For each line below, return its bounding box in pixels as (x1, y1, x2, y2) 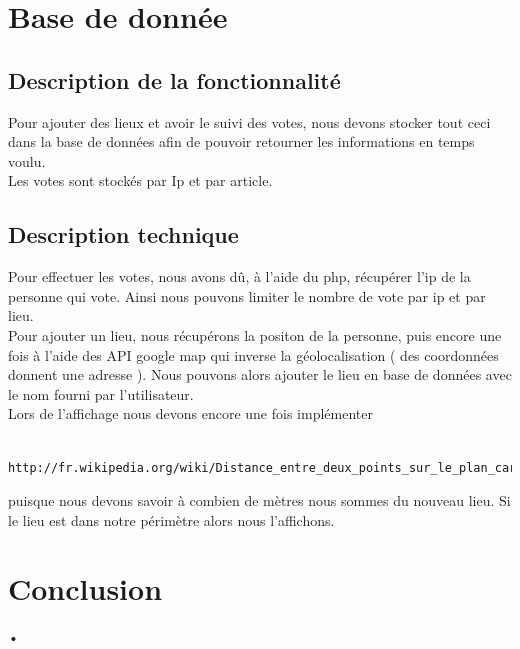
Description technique (8, 219, 239, 250)
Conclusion (8, 568, 163, 609)
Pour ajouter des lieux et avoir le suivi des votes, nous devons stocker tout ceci (8, 111, 491, 132)
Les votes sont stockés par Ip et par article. (8, 170, 273, 191)
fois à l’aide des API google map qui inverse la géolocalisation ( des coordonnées (8, 344, 499, 365)
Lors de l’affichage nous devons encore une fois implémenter (8, 403, 373, 424)
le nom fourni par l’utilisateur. (8, 383, 194, 404)
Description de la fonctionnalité (8, 64, 341, 95)
